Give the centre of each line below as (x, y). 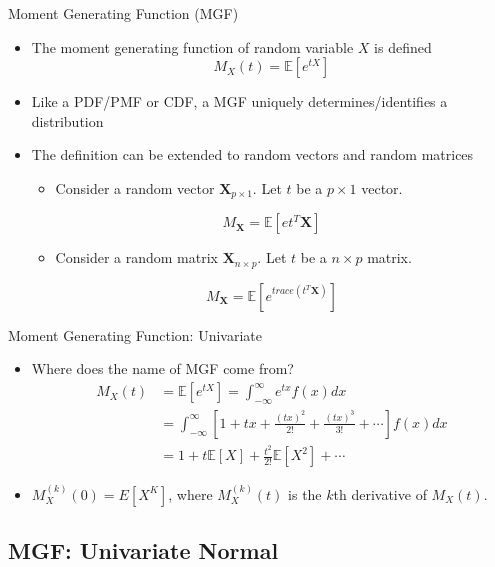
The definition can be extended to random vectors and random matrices (252, 154)
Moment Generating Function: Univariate (135, 334)
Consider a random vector (135, 187)
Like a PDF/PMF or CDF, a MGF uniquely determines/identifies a (239, 101)
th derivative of (380, 493)
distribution (67, 120)
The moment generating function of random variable (192, 46)
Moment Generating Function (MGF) (123, 13)
